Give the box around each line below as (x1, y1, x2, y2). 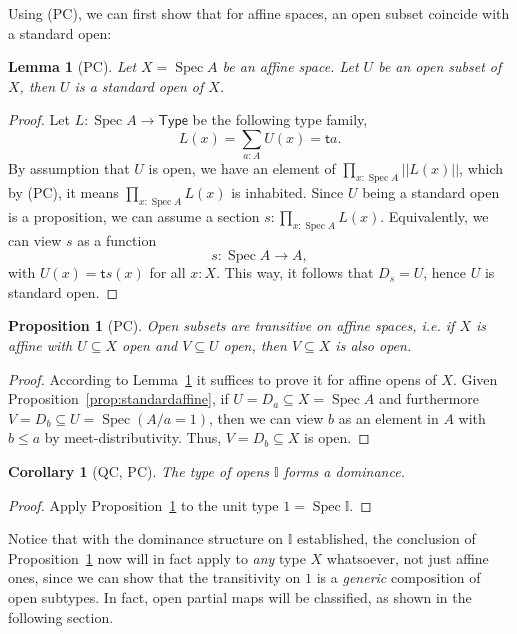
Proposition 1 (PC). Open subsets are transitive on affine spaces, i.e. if (8, 315, 455, 336)
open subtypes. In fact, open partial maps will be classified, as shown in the (8, 587, 472, 607)
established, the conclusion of (297, 528, 476, 549)
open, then (223, 335, 287, 356)
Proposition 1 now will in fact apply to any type (8, 547, 306, 568)
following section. (8, 606, 114, 627)
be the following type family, (192, 109, 368, 130)
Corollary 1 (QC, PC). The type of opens (8, 461, 270, 482)
